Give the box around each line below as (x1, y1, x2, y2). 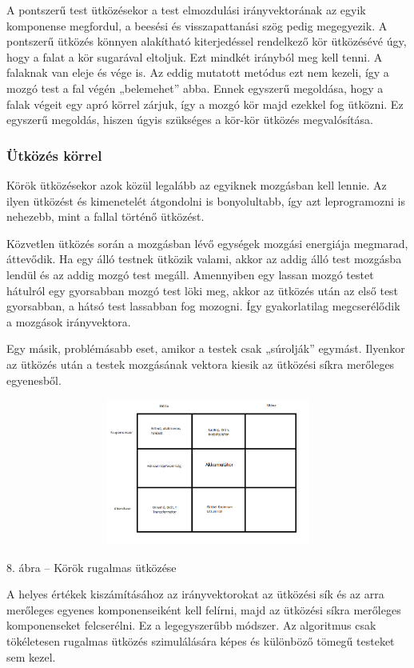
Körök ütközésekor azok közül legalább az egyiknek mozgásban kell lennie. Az (6, 176, 387, 193)
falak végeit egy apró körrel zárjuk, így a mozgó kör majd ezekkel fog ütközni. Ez (6, 95, 404, 112)
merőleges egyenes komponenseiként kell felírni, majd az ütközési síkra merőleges (6, 601, 401, 618)
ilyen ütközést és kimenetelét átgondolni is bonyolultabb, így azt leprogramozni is (6, 192, 405, 209)
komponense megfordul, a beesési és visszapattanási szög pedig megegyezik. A (6, 17, 388, 34)
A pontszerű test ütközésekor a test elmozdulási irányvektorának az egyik (6, 2, 366, 18)
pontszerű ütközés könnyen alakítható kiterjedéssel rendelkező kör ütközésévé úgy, (6, 33, 407, 50)
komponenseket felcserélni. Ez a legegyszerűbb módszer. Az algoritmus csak (6, 617, 376, 634)
